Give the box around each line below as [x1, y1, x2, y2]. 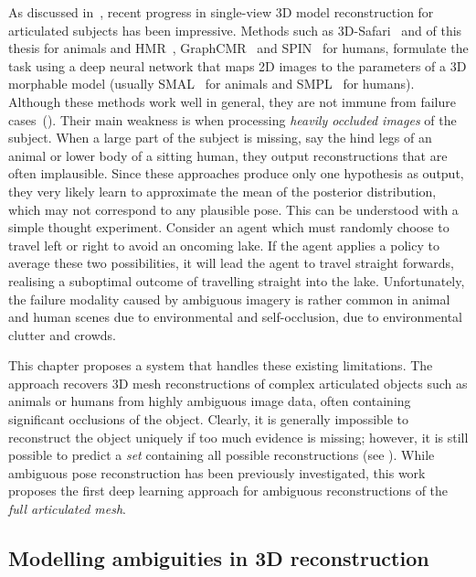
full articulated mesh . [8, 499, 126, 518]
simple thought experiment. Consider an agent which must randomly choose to [8, 218, 450, 237]
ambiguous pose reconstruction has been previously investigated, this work [8, 463, 426, 482]
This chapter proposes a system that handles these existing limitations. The [8, 356, 433, 375]
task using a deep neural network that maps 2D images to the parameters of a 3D [8, 56, 467, 75]
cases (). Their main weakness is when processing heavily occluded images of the [8, 110, 457, 129]
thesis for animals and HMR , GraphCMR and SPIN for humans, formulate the [8, 38, 469, 58]
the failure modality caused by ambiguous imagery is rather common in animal [8, 289, 450, 308]
